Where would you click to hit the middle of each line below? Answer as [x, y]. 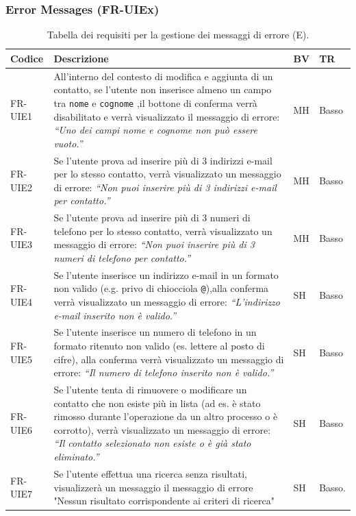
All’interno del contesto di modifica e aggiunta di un [163, 76]
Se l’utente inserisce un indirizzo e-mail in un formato [166, 274]
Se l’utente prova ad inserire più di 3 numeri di [152, 218]
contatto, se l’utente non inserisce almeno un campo [163, 89]
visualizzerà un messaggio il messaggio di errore [153, 487]
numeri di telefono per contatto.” [122, 257]
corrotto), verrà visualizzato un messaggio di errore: [162, 429]
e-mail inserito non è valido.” [115, 315]
